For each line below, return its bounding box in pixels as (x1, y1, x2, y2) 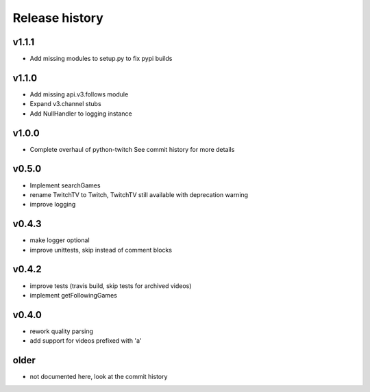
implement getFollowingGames (29, 291, 118, 299)
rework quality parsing (29, 327, 94, 335)
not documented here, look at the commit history (29, 373, 168, 381)
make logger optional (29, 236, 90, 244)
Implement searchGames (29, 181, 101, 190)
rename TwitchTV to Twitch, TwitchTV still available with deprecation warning (29, 190, 249, 198)
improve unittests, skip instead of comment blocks (29, 246, 173, 254)
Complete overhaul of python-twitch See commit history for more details (29, 145, 235, 153)
